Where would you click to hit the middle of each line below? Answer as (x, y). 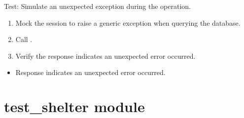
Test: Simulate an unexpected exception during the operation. (97, 6)
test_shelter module (74, 106)
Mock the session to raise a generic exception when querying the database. (128, 22)
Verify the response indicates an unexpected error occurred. (105, 56)
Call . (24, 39)
